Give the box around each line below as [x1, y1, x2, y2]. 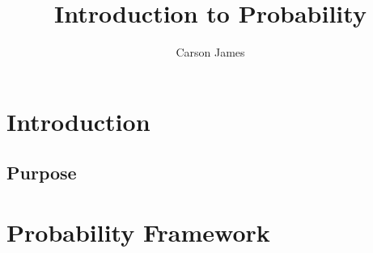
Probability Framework [6, 215, 270, 248]
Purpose [6, 160, 77, 185]
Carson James [176, 44, 245, 61]
